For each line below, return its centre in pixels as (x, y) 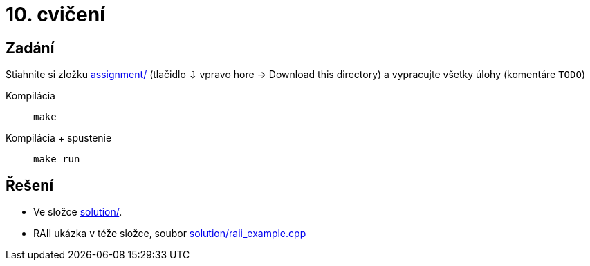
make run (57, 159)
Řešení (30, 185)
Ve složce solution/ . (78, 212)
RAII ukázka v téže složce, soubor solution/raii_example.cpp (170, 234)
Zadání (30, 48)
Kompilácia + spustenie (59, 138)
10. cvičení (55, 15)
